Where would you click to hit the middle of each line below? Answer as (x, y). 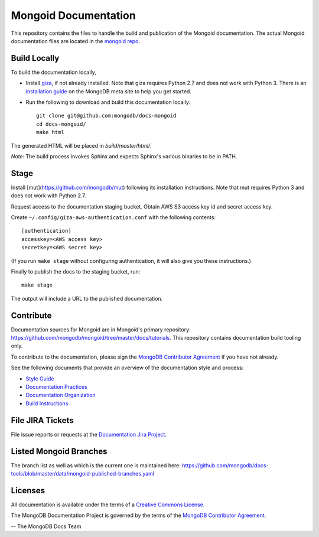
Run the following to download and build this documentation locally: (108, 102)
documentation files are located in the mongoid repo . (75, 41)
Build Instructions (47, 403)
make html (50, 132)
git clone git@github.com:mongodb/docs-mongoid (106, 116)
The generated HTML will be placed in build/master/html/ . (81, 145)
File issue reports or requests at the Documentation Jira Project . (89, 434)
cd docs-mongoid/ (61, 124)
